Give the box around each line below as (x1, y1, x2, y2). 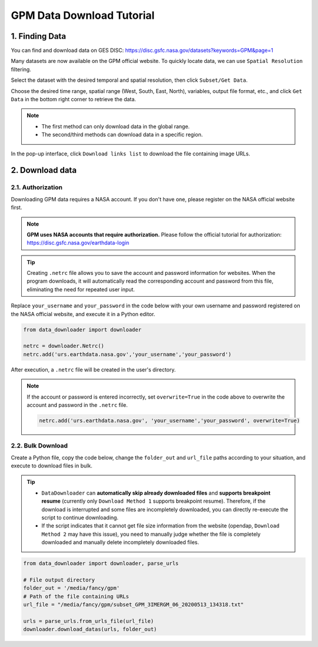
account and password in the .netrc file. (26, 401, 128, 409)
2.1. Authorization (11, 183, 63, 191)
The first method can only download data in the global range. (41, 122, 190, 130)
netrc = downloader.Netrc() (23, 343, 104, 350)
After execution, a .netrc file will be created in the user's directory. (11, 366, 176, 373)
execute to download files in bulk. (11, 462, 92, 469)
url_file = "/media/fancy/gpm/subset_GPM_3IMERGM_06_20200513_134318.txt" (23, 601, 244, 608)
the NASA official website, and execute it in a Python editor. (11, 310, 155, 317)
